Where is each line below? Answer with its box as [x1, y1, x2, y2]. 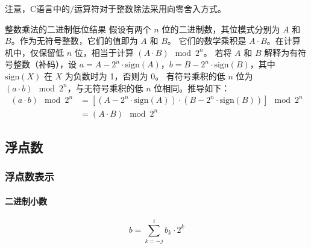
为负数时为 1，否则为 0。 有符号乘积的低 [64, 69, 225, 82]
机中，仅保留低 [5, 46, 64, 58]
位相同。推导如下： [154, 81, 230, 94]
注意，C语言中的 [5, 2, 71, 14]
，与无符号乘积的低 [67, 81, 143, 94]
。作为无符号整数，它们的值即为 [11, 34, 138, 47]
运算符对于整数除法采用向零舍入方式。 [74, 2, 227, 14]
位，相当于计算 [74, 46, 134, 58]
